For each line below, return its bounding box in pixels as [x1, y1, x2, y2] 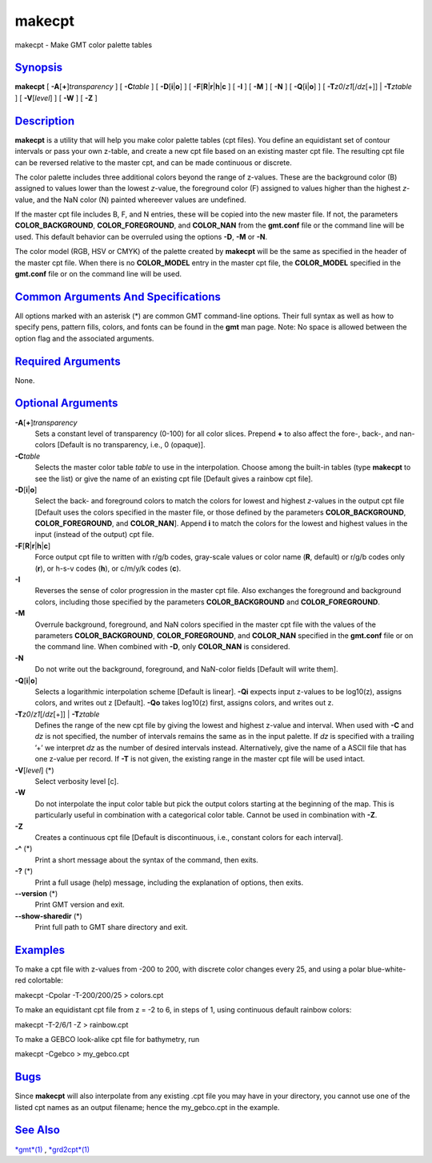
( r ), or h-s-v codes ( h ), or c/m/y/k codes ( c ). [34, 563, 182, 573]
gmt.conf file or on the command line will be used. [14, 269, 182, 279]
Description [14, 114, 75, 127]
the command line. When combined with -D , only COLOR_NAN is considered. [34, 642, 291, 652]
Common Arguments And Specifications [14, 289, 222, 304]
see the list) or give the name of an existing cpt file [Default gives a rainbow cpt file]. [34, 474, 314, 483]
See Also [14, 1123, 60, 1137]
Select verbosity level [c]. [34, 777, 119, 786]
